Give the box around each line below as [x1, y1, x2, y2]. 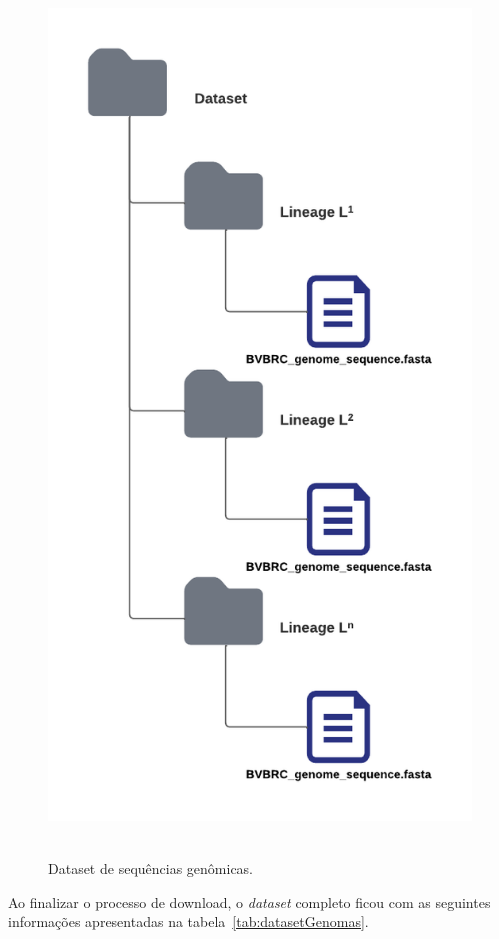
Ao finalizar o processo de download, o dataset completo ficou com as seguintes [8, 891, 491, 912]
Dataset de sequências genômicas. [48, 858, 254, 879]
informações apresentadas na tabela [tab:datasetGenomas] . [8, 911, 369, 932]
